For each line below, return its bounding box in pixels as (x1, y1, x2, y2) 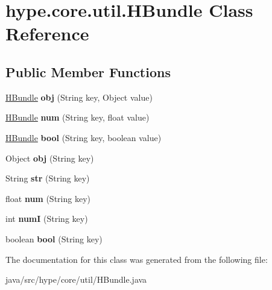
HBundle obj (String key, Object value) (5, 90, 153, 103)
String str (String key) (5, 172, 90, 184)
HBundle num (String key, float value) (5, 111, 150, 124)
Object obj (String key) (5, 151, 94, 164)
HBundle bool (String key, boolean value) (5, 131, 162, 143)
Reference (5, 21, 89, 46)
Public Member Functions (5, 62, 171, 81)
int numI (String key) (5, 212, 88, 225)
